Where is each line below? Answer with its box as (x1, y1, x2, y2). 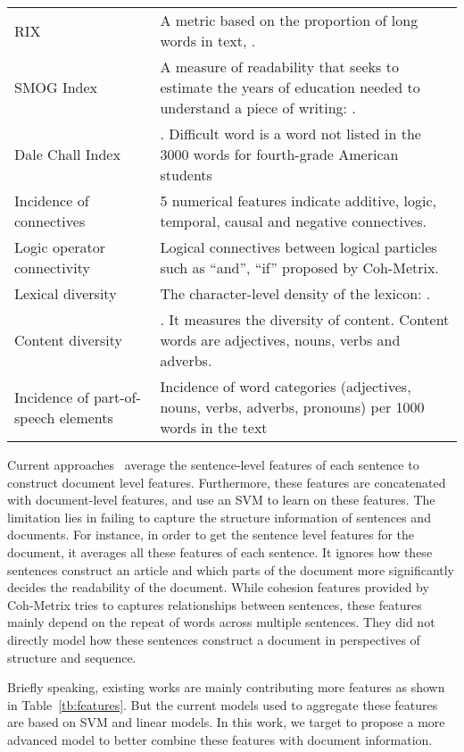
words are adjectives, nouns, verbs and (160, 330, 401, 350)
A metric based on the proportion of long (160, 10, 418, 30)
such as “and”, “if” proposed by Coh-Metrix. (160, 257, 439, 278)
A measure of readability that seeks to (160, 56, 399, 77)
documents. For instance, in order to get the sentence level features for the (7, 525, 415, 544)
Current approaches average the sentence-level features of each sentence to (7, 455, 419, 473)
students (160, 164, 212, 185)
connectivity (14, 257, 90, 278)
